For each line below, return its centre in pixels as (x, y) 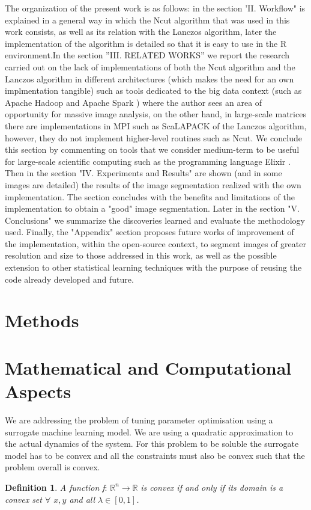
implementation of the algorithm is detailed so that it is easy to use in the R (146, 43)
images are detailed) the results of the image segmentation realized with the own (153, 184)
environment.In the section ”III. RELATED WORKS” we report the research (147, 55)
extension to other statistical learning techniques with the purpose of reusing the (153, 267)
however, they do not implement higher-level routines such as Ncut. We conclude (153, 137)
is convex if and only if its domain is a (212, 487)
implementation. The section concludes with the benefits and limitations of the (150, 196)
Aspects (38, 391)
